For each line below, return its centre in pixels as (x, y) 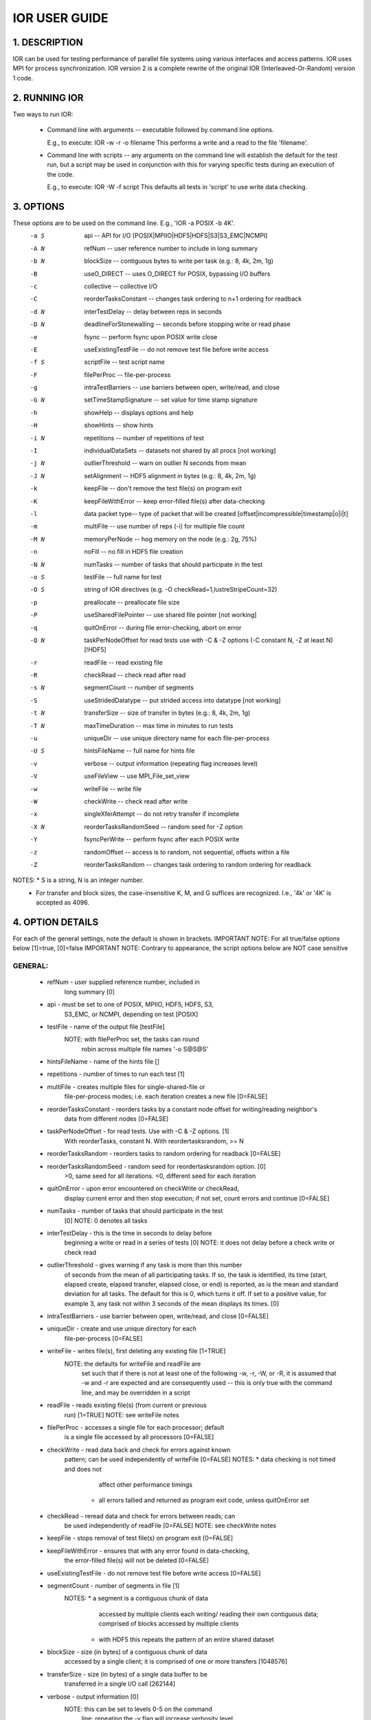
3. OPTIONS (39, 206)
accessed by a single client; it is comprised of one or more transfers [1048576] (176, 1662)
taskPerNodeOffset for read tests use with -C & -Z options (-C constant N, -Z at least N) (209, 640)
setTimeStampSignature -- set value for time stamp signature (171, 400)
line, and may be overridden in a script (136, 1393)
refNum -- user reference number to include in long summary (171, 248)
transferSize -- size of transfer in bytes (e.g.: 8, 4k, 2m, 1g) (167, 713)
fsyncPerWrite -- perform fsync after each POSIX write (162, 839)
